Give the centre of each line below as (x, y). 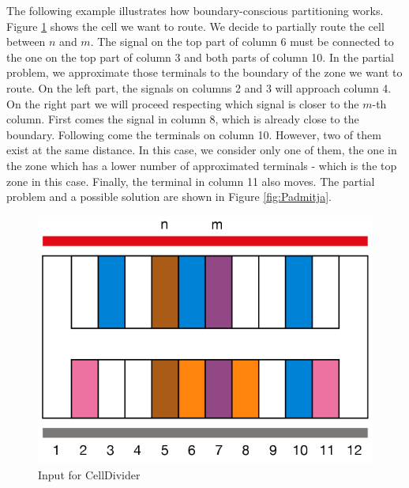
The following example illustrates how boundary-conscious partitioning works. (195, 10)
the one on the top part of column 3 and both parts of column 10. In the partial (201, 57)
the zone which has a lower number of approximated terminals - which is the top (202, 165)
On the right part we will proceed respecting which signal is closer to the (183, 103)
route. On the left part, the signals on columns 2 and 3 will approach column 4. (199, 87)
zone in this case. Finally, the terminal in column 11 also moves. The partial (191, 181)
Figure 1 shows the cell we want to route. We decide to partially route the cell (195, 26)
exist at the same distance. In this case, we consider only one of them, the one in (202, 150)
